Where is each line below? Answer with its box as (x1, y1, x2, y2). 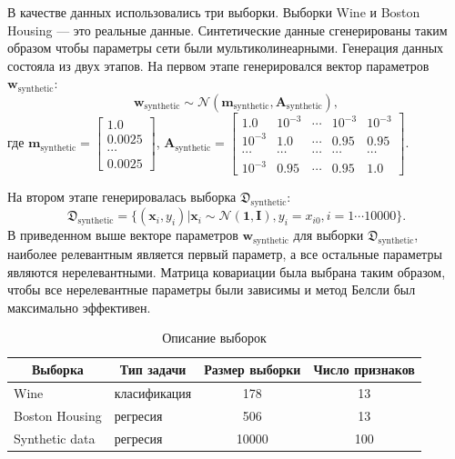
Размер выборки (204, 360, 301, 379)
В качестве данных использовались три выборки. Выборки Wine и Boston (7, 3, 420, 21)
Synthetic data (14, 428, 96, 447)
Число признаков (313, 360, 415, 379)
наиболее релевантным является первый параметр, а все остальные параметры (7, 244, 442, 264)
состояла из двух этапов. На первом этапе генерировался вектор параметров (7, 55, 430, 75)
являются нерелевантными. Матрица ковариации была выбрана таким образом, (7, 262, 446, 281)
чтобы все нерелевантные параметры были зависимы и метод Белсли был (7, 280, 416, 299)
